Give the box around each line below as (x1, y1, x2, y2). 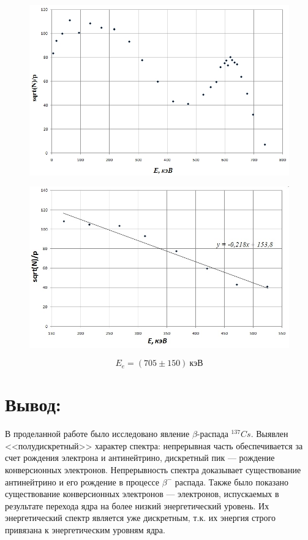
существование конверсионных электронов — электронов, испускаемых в (5, 487, 279, 500)
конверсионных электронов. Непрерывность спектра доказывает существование (5, 463, 301, 476)
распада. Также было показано (175, 475, 289, 488)
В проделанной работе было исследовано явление (5, 427, 190, 440)
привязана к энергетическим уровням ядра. (5, 523, 165, 536)
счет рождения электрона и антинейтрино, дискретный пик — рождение (5, 451, 275, 464)
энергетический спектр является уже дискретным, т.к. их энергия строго (5, 511, 276, 524)
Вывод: (5, 392, 61, 417)
